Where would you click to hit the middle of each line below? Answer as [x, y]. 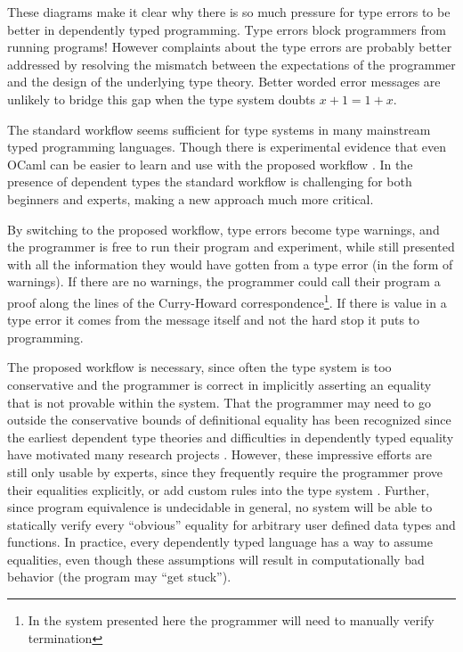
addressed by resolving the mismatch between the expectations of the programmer [231, 64]
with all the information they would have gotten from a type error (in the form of [230, 264]
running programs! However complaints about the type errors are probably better [230, 47]
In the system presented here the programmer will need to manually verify [231, 620]
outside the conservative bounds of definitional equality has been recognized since [229, 420]
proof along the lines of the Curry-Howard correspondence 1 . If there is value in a [227, 301]
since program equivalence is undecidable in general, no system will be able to [220, 507]
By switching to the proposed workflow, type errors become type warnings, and [223, 229]
